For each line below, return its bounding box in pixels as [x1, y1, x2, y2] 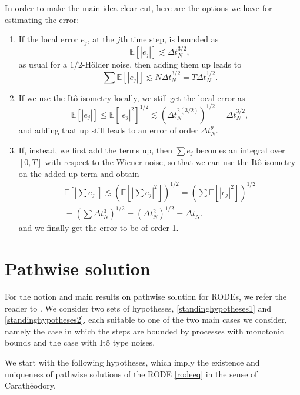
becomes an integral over [196, 143, 285, 156]
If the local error [18, 33, 78, 45]
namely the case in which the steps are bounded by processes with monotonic [5, 324, 284, 337]
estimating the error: [5, 13, 79, 25]
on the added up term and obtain [18, 167, 139, 179]
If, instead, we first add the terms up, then [18, 143, 173, 156]
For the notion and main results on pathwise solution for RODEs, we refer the [5, 290, 286, 302]
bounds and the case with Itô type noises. [5, 336, 155, 349]
